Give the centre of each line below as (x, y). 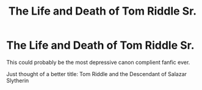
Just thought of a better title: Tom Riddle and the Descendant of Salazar (97, 74)
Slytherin (18, 80)
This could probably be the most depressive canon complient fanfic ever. (98, 62)
